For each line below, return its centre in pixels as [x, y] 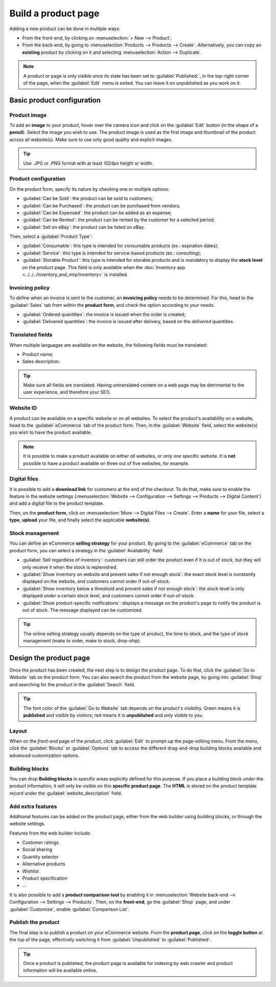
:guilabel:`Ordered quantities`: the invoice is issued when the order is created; [104, 314]
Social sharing [37, 849]
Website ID [23, 408]
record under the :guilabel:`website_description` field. [66, 793]
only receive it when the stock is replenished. [70, 567]
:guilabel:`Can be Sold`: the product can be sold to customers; [88, 198]
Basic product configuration [55, 100]
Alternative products [44, 864]
